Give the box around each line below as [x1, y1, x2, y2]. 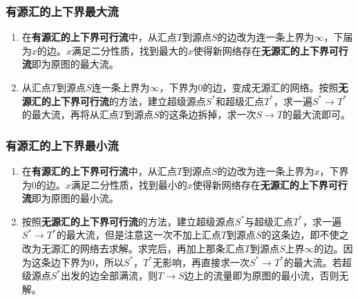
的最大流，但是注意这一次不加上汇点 [56, 227, 221, 242]
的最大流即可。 [283, 107, 351, 122]
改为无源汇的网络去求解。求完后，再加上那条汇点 [21, 241, 245, 255]
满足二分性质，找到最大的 [71, 43, 188, 57]
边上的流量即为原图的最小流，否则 [184, 268, 339, 283]
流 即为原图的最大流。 [21, 57, 119, 71]
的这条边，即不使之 [261, 227, 349, 242]
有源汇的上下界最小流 [6, 136, 119, 153]
